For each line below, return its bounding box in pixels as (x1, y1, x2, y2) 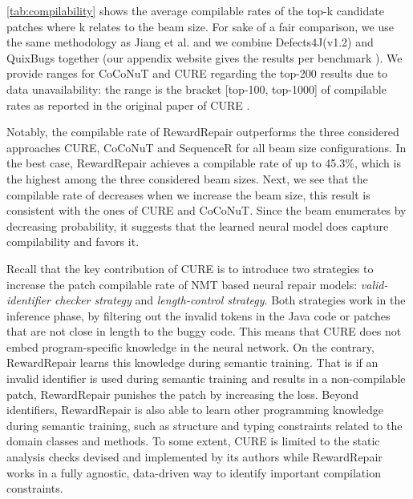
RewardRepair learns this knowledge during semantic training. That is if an (6, 354, 379, 371)
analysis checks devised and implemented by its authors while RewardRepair (6, 449, 383, 465)
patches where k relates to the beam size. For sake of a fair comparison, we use (6, 18, 394, 34)
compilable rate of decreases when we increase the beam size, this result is (6, 186, 370, 203)
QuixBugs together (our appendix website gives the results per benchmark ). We (6, 49, 403, 66)
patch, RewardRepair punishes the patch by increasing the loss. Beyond (6, 385, 358, 402)
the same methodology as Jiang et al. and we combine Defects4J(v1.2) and (6, 34, 374, 50)
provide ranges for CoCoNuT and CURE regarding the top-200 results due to (6, 65, 387, 82)
